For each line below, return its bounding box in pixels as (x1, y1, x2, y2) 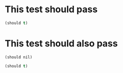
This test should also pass (5, 38, 118, 49)
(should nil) (5, 55, 33, 60)
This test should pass (5, 4, 98, 15)
